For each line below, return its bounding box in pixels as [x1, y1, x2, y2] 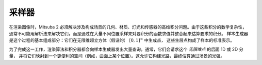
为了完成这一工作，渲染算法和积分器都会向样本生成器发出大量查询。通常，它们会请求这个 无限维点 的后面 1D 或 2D [9, 46, 238, 52]
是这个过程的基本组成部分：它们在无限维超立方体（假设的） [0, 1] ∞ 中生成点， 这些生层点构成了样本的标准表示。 [9, 37, 235, 43]
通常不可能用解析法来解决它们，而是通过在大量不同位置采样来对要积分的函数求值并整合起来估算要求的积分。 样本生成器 [9, 30, 248, 36]
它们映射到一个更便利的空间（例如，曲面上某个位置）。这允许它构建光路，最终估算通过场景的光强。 [27, 53, 225, 59]
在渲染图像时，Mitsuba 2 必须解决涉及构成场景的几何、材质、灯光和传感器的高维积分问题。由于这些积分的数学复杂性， [9, 24, 247, 30]
